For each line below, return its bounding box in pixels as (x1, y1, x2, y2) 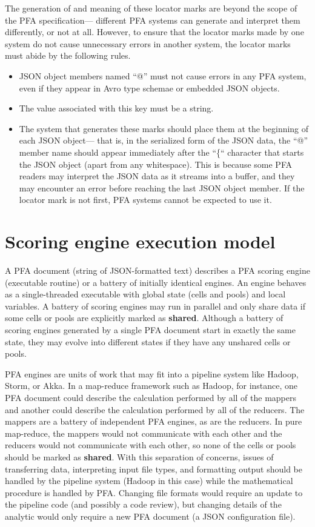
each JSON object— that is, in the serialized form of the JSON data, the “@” (19, 134, 308, 147)
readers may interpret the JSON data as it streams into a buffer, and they (19, 170, 295, 182)
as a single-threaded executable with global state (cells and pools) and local (5, 288, 286, 300)
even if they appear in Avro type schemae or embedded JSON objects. (19, 81, 280, 94)
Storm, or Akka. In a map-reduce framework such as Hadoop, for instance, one (5, 379, 298, 392)
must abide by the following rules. (5, 49, 131, 62)
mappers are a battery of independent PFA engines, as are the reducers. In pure (5, 415, 302, 428)
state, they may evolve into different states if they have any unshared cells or (5, 335, 291, 348)
